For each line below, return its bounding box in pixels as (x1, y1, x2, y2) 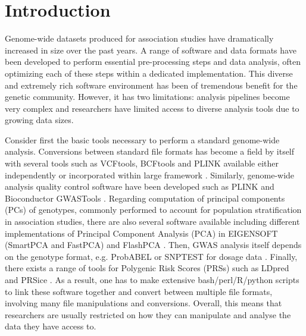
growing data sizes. (5, 114, 74, 126)
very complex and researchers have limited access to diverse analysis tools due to (5, 102, 299, 114)
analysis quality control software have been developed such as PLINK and (5, 180, 274, 193)
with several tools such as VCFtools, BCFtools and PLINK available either (5, 157, 279, 169)
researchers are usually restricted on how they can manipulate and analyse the (5, 308, 291, 321)
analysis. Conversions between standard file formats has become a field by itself (5, 145, 295, 158)
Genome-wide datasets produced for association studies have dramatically (5, 32, 274, 45)
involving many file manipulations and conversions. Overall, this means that (5, 297, 282, 309)
